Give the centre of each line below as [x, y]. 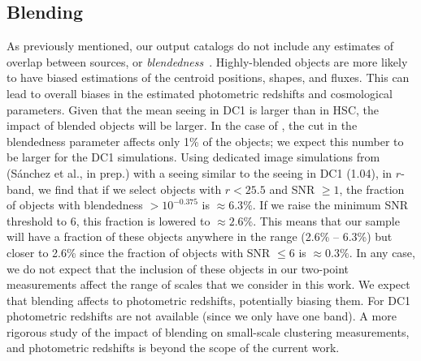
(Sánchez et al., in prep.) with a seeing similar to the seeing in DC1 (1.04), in [200, 172]
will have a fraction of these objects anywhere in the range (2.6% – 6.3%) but [200, 236]
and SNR [292, 189]
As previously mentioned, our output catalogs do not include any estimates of [200, 46]
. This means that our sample [326, 220]
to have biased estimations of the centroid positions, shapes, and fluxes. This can [208, 77]
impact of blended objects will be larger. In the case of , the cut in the [182, 125]
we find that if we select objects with [130, 189]
